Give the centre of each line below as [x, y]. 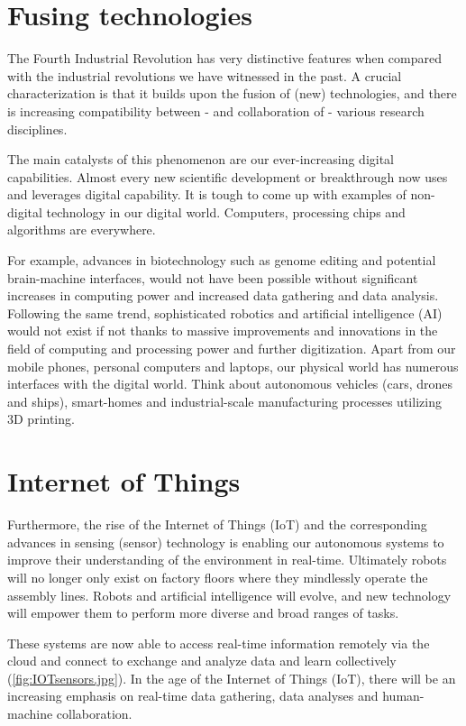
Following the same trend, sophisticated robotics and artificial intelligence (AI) [225, 312]
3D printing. [41, 419]
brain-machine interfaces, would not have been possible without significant [213, 277]
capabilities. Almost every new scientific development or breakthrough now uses [228, 176]
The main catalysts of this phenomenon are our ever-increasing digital [201, 159]
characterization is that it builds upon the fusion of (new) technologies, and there [232, 93]
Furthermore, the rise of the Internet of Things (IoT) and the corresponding [217, 524]
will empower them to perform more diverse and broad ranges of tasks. [203, 613]
